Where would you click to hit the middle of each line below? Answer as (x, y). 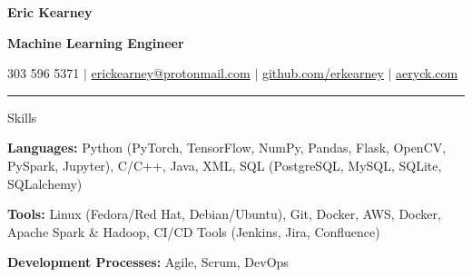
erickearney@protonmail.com (171, 73)
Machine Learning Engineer (96, 42)
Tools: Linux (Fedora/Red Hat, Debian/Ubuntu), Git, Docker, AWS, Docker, (224, 214)
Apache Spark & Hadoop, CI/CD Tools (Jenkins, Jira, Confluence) (194, 231)
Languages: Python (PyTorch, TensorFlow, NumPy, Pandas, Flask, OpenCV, (227, 148)
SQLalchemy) (45, 183)
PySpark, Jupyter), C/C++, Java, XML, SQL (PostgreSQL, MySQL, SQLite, (225, 165)
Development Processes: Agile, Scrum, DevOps (148, 262)
